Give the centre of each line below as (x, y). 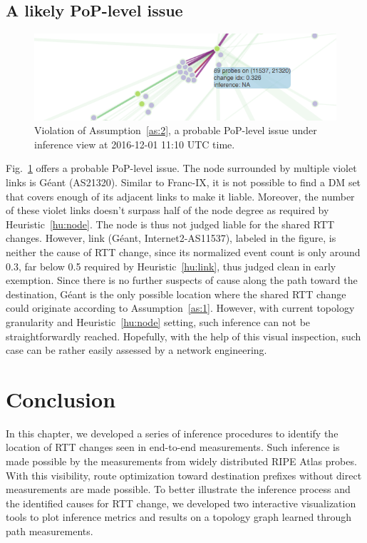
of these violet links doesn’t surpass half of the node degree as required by (167, 210)
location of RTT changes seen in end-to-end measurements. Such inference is (173, 447)
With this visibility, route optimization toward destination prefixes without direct (184, 475)
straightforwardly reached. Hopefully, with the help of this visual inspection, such (183, 336)
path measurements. (50, 531)
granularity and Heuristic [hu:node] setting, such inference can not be (158, 321)
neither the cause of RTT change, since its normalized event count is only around (183, 252)
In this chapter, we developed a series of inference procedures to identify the (172, 433)
